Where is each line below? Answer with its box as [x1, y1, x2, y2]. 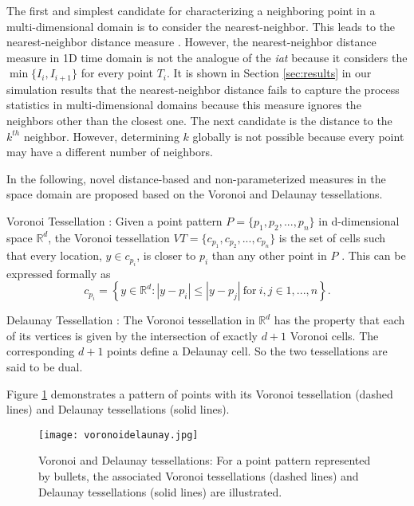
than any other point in [211, 247, 327, 264]
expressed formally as [6, 265, 111, 281]
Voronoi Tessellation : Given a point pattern [6, 212, 223, 229]
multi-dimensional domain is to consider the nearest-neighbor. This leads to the [6, 18, 396, 34]
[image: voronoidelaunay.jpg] [38, 429, 199, 441]
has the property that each [274, 312, 405, 328]
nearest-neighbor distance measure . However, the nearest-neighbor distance [6, 33, 377, 50]
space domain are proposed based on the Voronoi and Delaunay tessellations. [6, 186, 383, 202]
